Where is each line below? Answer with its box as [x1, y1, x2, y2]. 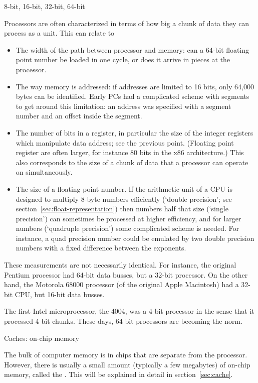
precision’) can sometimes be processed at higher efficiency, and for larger [16, 213, 241, 223]
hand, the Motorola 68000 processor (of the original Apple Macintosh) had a [4, 279, 239, 290]
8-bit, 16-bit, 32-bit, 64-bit [4, 1, 85, 11]
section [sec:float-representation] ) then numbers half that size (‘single [16, 203, 228, 214]
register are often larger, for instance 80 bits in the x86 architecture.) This [16, 147, 244, 158]
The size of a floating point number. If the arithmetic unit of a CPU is [16, 183, 232, 194]
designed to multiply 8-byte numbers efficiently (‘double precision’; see [16, 193, 232, 204]
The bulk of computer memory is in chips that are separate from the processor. [4, 349, 247, 360]
